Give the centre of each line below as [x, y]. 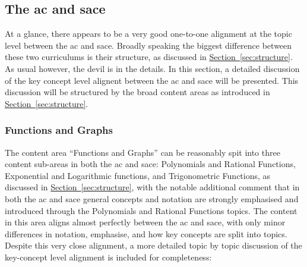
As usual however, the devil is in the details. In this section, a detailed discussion [152, 68]
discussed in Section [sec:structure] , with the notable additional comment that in [152, 187]
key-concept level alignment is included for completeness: [108, 257]
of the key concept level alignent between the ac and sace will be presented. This [152, 80]
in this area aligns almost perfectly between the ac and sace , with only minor [145, 222]
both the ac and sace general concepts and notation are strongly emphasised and [152, 198]
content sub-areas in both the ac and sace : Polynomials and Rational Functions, [150, 164]
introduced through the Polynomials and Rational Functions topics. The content [151, 210]
